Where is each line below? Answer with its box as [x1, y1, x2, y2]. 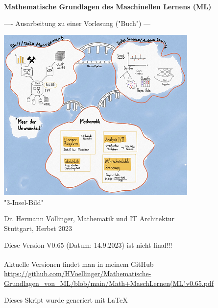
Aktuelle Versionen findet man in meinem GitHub [4, 258, 154, 269]
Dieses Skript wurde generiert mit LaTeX [4, 294, 128, 305]
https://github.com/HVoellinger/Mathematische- [4, 268, 151, 279]
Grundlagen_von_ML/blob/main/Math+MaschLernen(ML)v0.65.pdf [4, 278, 214, 288]
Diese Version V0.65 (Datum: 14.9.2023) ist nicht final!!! [4, 239, 172, 250]
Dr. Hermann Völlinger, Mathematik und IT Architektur [4, 213, 175, 224]
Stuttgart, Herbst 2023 [4, 223, 73, 233]
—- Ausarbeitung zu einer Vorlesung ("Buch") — [4, 18, 151, 28]
